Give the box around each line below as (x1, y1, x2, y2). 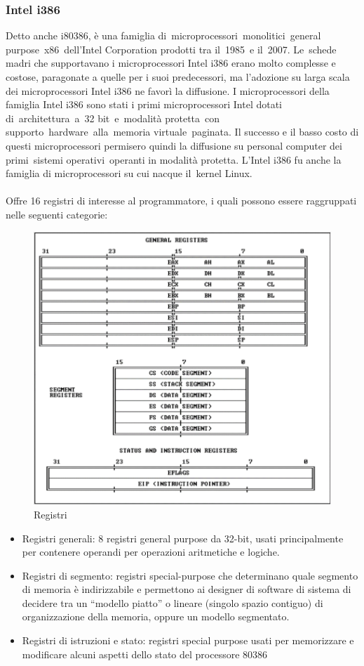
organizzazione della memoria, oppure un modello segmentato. (22, 609, 290, 624)
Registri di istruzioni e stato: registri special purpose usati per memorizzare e (22, 633, 354, 648)
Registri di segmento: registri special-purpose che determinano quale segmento (22, 568, 358, 582)
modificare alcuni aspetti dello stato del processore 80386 (22, 646, 268, 661)
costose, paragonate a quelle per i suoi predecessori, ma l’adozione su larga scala (6, 70, 350, 84)
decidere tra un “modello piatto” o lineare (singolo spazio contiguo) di (22, 595, 323, 610)
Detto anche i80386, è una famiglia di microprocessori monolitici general (6, 28, 321, 43)
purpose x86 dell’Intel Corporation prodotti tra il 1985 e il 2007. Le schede (6, 41, 337, 56)
